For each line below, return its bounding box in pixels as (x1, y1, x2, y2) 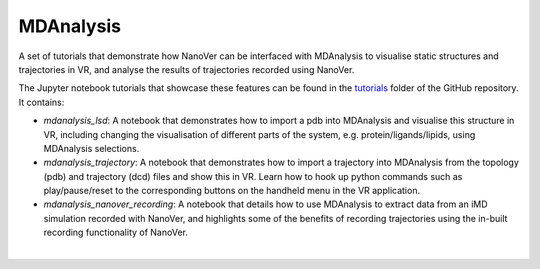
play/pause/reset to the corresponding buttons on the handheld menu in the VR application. (43, 185, 420, 197)
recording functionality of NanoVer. (43, 226, 189, 239)
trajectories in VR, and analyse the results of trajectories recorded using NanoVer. (18, 63, 355, 75)
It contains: (18, 96, 65, 108)
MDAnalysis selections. (43, 142, 140, 154)
